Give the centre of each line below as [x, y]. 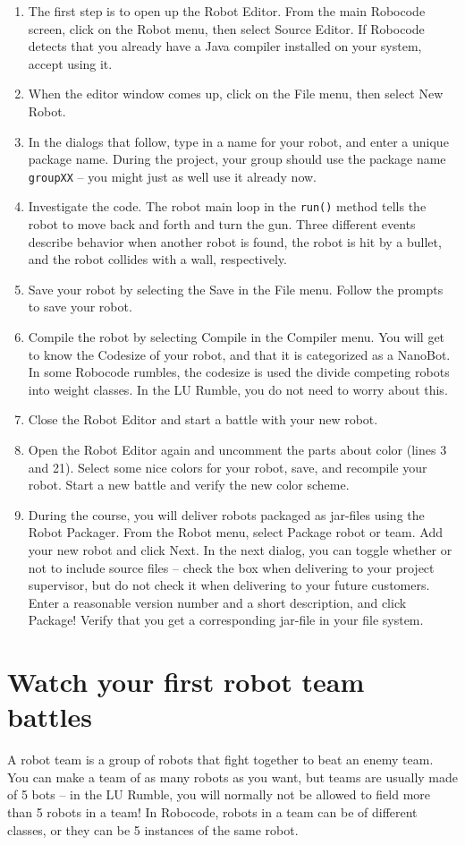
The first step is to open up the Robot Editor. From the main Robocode [227, 11]
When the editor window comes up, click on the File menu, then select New [236, 94]
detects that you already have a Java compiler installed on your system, [225, 46]
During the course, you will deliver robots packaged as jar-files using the [226, 514]
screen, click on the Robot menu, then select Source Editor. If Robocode [226, 28]
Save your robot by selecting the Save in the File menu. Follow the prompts [236, 289]
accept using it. [70, 63]
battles [50, 717]
